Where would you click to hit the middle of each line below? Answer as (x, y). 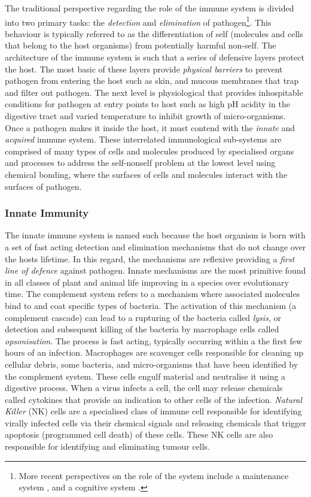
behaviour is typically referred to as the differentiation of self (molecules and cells (154, 33)
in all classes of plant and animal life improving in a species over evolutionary (147, 282)
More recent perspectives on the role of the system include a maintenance (154, 475)
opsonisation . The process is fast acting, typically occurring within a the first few (154, 340)
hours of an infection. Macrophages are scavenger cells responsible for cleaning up (154, 352)
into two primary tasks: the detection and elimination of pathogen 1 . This (138, 21)
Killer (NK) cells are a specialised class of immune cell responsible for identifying (153, 411)
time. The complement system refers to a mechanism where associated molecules (153, 294)
